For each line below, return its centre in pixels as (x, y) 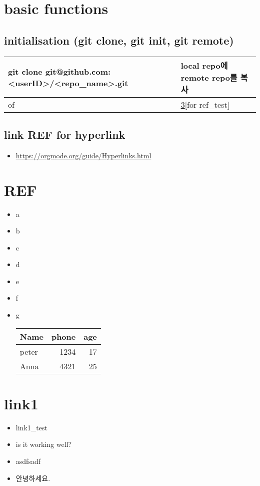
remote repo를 (209, 77)
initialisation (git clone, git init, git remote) (119, 40)
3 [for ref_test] (205, 104)
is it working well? (44, 444)
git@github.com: (78, 71)
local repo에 (204, 65)
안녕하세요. (33, 478)
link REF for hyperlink (65, 134)
